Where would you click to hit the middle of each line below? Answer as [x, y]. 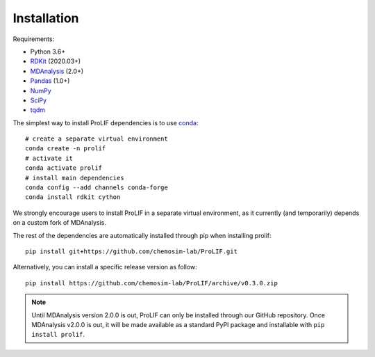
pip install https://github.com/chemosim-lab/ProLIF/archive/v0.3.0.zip [151, 283]
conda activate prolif [64, 168]
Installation [46, 18]
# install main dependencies [75, 178]
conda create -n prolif [66, 149]
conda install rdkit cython [73, 197]
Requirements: [34, 39]
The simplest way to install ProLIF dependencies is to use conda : [106, 122]
